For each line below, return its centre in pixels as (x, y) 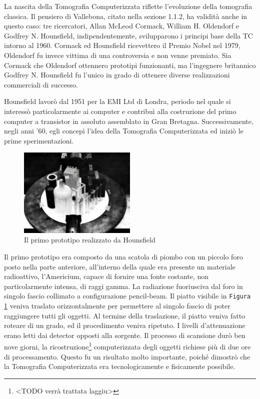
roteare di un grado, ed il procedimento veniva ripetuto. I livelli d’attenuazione (125, 325)
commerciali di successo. (41, 84)
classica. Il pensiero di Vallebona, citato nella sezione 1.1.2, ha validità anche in (126, 16)
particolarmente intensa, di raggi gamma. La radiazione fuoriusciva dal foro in (123, 286)
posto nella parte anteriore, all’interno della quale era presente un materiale (120, 266)
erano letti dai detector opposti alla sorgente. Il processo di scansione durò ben (125, 335)
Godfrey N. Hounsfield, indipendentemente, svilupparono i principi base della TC (128, 35)
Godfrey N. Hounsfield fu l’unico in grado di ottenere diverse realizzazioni (117, 75)
